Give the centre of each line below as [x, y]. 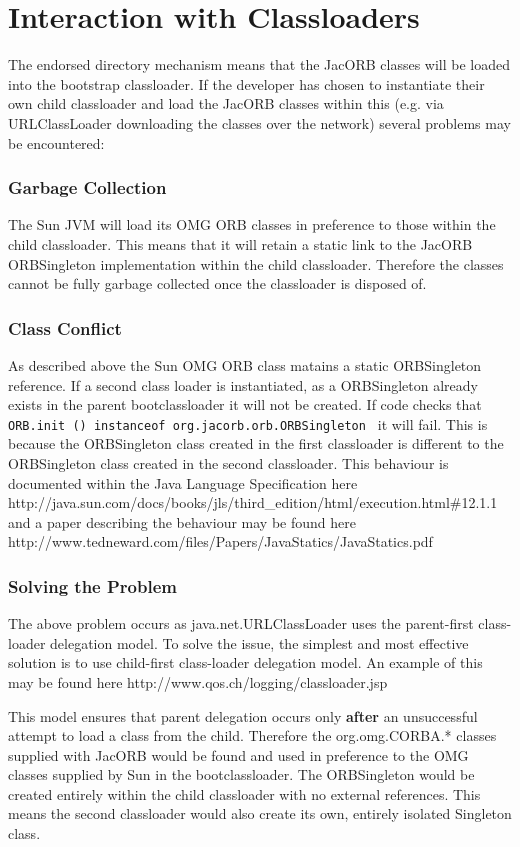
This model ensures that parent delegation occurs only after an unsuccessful [243, 715]
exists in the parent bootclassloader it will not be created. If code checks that [245, 404]
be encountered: [56, 142]
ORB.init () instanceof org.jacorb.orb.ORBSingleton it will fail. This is [248, 423]
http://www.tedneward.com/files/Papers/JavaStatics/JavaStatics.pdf [220, 541]
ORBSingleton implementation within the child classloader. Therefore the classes [256, 263]
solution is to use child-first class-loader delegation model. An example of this [245, 662]
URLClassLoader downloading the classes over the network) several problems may [259, 122]
